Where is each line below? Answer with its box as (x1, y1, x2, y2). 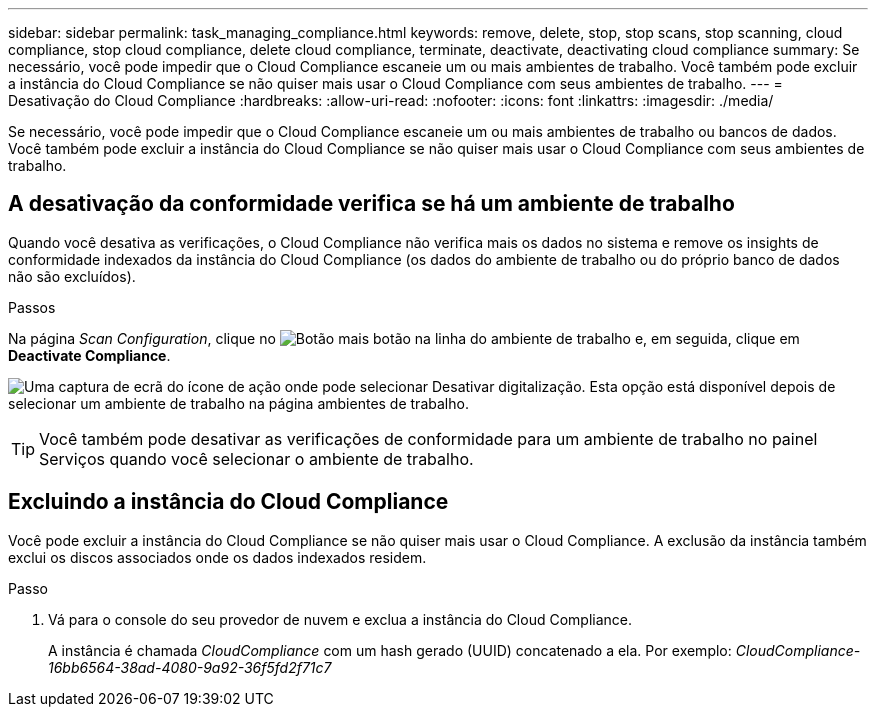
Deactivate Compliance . (8, 346, 171, 364)
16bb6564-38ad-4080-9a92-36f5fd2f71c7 (48, 658, 332, 676)
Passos (8, 298, 56, 316)
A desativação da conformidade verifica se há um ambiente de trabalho (8, 191, 735, 217)
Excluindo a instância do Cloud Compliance (8, 489, 449, 515)
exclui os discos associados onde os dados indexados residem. (8, 548, 427, 566)
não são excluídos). (8, 267, 136, 285)
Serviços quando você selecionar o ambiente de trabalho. (39, 448, 474, 469)
